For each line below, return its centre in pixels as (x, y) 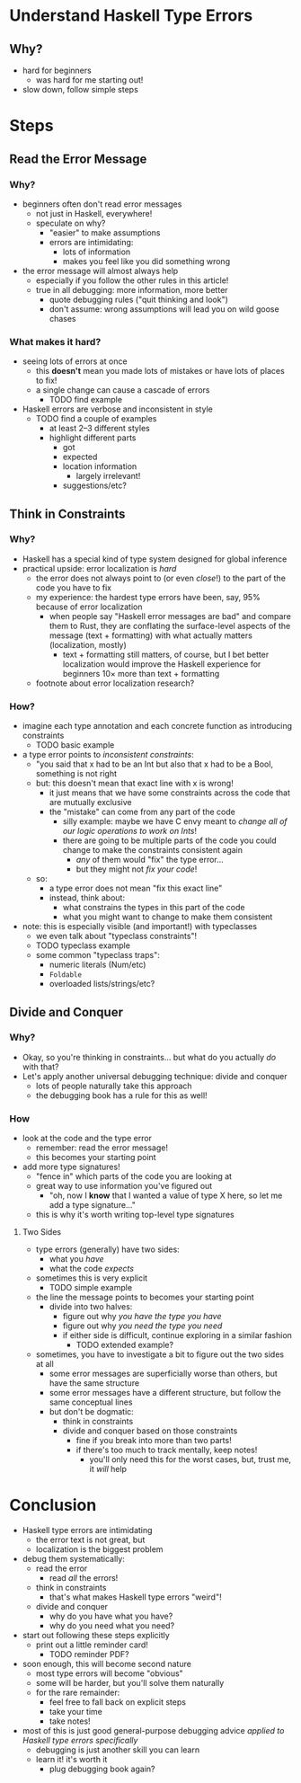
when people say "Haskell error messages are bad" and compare (170, 616)
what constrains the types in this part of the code (154, 908)
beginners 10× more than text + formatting (141, 673)
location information (100, 466)
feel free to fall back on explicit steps (118, 1702)
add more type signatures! (71, 1167)
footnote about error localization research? (115, 683)
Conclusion (53, 1505)
